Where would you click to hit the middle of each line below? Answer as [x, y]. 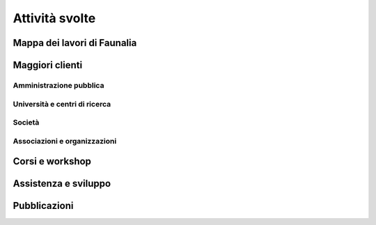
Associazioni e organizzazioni [65, 141]
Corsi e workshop [52, 161]
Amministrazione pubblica [58, 85]
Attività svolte [54, 18]
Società [26, 123]
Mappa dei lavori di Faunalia [75, 43]
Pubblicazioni [43, 206]
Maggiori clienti [48, 65]
